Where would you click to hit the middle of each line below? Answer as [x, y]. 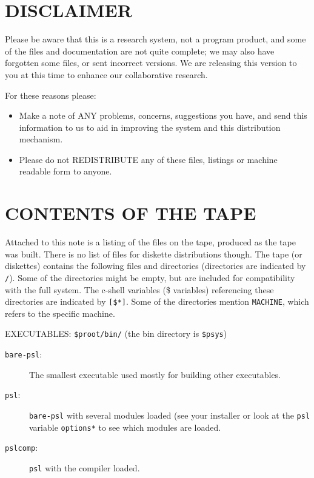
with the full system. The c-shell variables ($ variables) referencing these [139, 289]
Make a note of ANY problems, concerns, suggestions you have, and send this [163, 115]
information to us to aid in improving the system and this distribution [150, 127]
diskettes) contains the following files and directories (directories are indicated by [155, 266]
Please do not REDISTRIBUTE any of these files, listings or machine [148, 159]
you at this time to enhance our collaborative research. [106, 74]
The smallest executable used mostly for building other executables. [155, 374]
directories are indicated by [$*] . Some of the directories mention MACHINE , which [157, 301]
